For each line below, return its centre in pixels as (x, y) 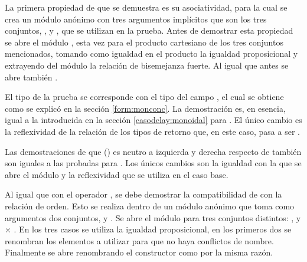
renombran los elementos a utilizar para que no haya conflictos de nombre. (139, 240)
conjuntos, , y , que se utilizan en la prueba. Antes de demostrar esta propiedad (149, 30)
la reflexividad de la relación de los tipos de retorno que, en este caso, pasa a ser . (152, 131)
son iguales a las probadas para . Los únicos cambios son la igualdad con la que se (153, 163)
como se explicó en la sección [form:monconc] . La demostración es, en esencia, (145, 108)
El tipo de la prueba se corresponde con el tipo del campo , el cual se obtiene (144, 97)
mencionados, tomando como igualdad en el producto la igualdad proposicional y (151, 54)
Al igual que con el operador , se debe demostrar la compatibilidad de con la (143, 194)
